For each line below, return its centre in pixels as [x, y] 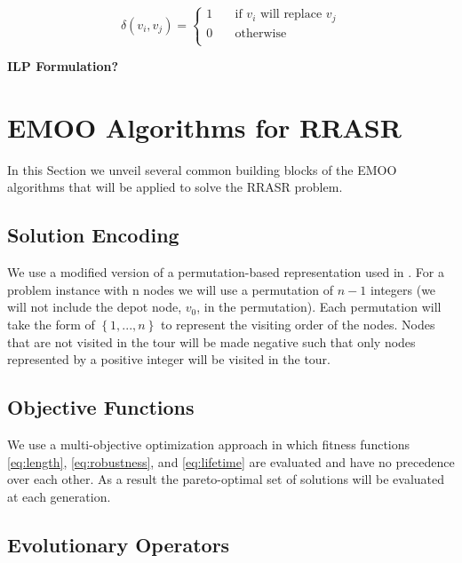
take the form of [51, 324]
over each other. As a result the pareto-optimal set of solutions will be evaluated [226, 479]
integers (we [403, 289]
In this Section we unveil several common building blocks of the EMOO [202, 169]
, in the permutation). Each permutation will [319, 307]
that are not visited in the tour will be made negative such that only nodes [211, 341]
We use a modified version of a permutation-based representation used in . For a [226, 272]
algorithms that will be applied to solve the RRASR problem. [175, 187]
